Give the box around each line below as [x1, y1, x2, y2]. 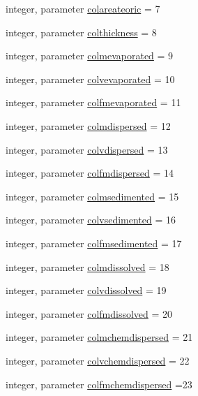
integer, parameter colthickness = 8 [6, 24, 157, 39]
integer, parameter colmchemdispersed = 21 [6, 330, 193, 344]
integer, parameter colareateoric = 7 [6, 1, 160, 15]
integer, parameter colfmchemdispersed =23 [6, 376, 192, 391]
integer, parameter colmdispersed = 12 [6, 118, 171, 133]
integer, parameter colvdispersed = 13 [6, 142, 168, 156]
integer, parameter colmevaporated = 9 [6, 48, 174, 63]
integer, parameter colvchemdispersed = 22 [6, 353, 190, 367]
